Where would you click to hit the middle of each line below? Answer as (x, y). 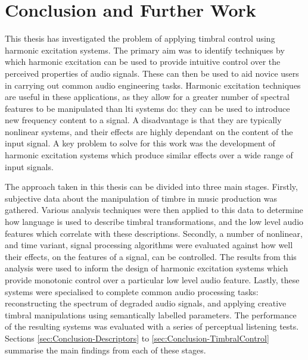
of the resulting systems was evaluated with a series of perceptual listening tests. (152, 326)
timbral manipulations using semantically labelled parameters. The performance (151, 314)
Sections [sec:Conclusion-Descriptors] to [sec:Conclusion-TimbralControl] (137, 338)
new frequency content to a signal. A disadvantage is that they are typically (143, 120)
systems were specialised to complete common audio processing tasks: (132, 291)
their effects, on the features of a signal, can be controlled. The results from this (151, 256)
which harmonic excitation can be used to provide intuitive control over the (143, 62)
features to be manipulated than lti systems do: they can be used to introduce (147, 108)
